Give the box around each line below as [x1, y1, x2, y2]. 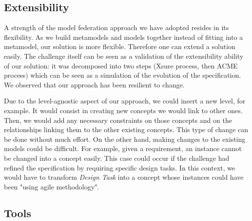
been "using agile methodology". [4, 181, 99, 191]
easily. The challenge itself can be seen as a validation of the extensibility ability [4, 51, 244, 61]
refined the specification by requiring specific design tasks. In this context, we [4, 162, 235, 172]
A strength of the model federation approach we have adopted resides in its [4, 22, 229, 33]
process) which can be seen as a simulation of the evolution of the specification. [4, 70, 241, 80]
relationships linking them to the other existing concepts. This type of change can [4, 124, 248, 135]
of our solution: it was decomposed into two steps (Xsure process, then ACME [4, 60, 238, 70]
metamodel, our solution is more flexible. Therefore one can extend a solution [4, 41, 235, 51]
